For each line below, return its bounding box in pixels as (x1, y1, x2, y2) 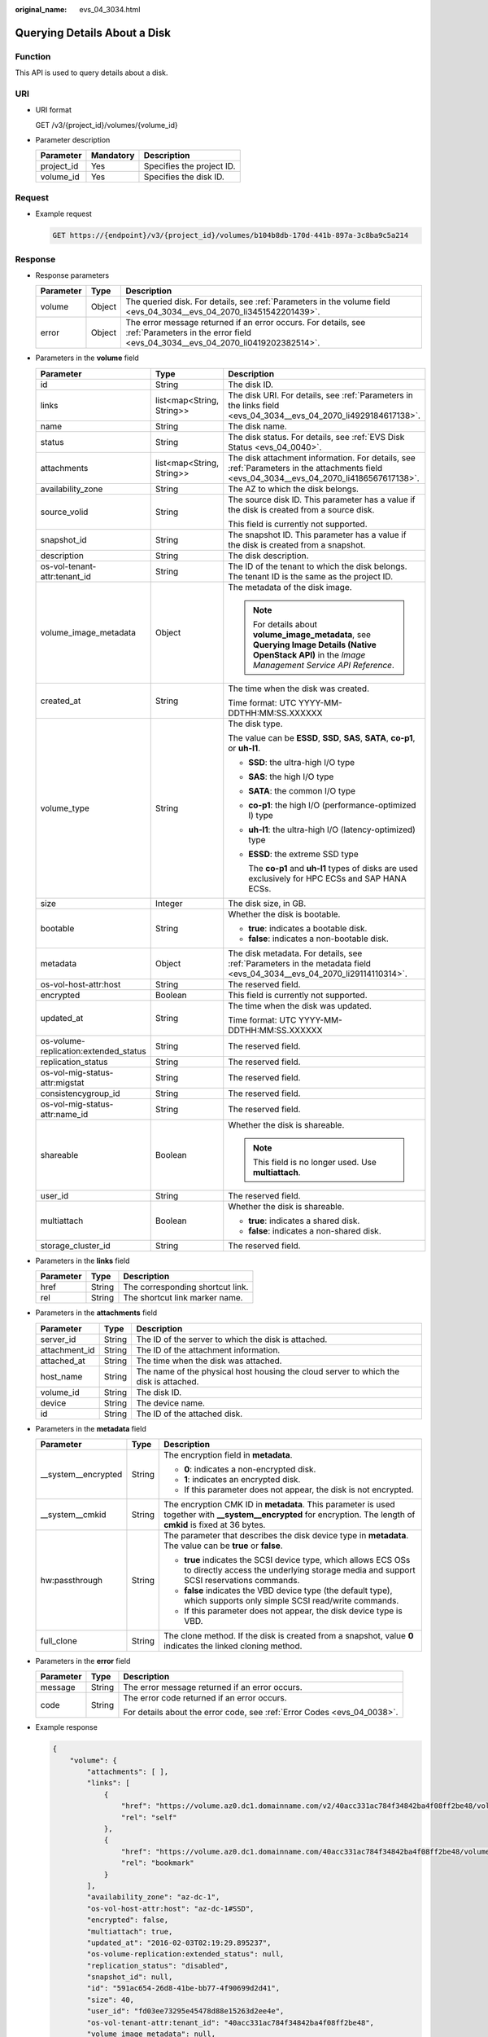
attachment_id (40, 1344, 95, 1356)
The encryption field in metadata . (163, 1449, 293, 1460)
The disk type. (228, 718, 283, 729)
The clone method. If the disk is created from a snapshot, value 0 (163, 1630, 414, 1641)
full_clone (40, 1634, 77, 1646)
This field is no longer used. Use (252, 1156, 377, 1168)
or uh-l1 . (228, 742, 261, 754)
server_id (40, 1333, 76, 1344)
